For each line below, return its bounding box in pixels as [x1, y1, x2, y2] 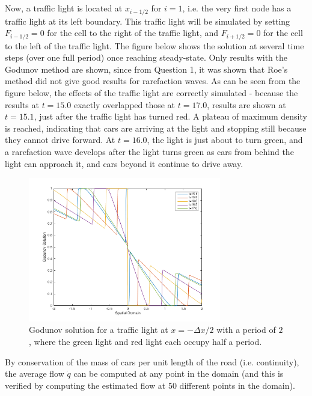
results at [5, 98, 39, 111]
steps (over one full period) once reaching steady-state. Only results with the [5, 51, 287, 64]
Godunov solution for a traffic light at [29, 323, 168, 336]
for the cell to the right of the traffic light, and [47, 26, 219, 39]
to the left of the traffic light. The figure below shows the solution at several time [5, 39, 304, 52]
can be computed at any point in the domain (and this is [73, 367, 284, 380]
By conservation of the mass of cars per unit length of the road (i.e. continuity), [5, 355, 299, 368]
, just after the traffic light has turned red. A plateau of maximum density [34, 110, 307, 123]
